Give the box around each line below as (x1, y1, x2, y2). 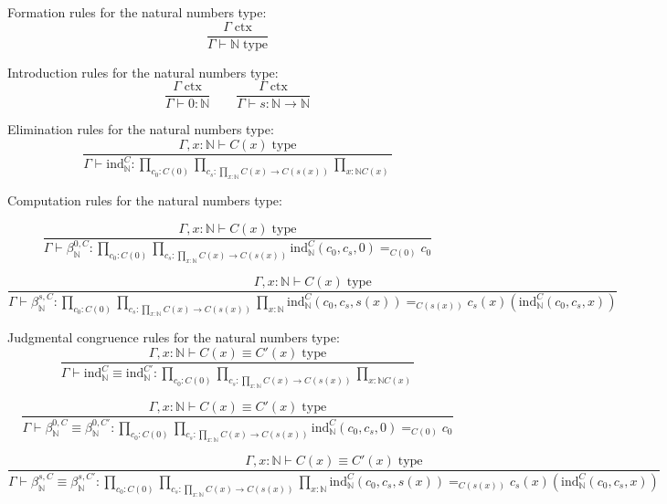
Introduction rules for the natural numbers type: (7, 62, 279, 81)
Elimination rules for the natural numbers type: (7, 120, 274, 139)
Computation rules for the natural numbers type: (7, 191, 282, 210)
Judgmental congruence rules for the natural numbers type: (7, 328, 340, 347)
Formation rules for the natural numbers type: (7, 3, 267, 21)
